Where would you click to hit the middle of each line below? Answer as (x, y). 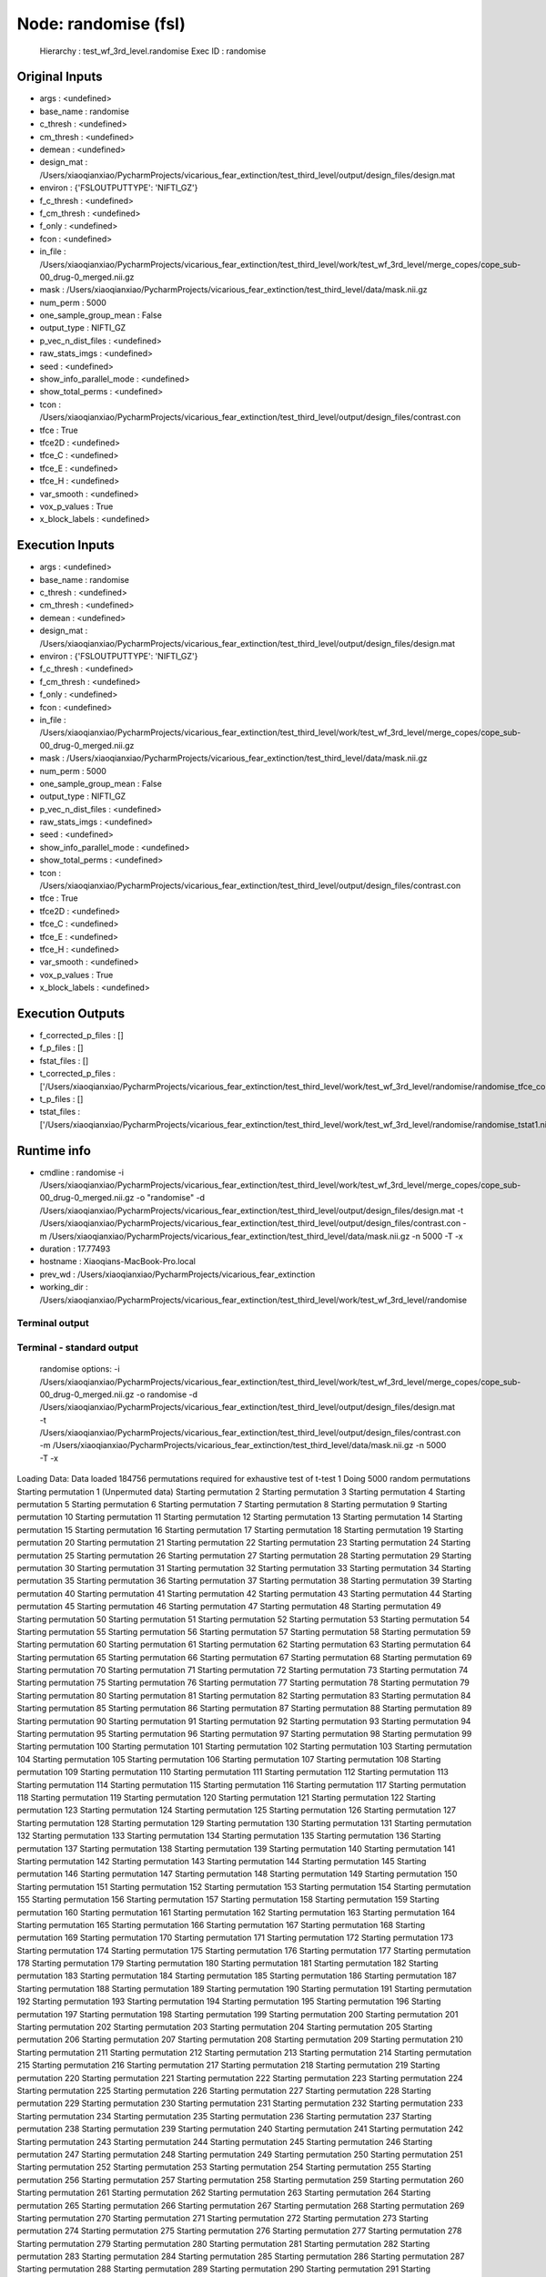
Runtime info (54, 1151)
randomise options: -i (80, 1369)
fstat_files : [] (64, 1060)
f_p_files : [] (61, 1048)
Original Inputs (60, 77)
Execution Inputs (66, 545)
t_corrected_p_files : (77, 1074)
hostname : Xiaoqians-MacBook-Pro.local (117, 1261)
